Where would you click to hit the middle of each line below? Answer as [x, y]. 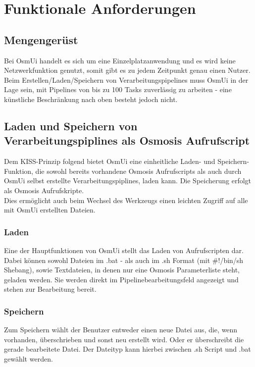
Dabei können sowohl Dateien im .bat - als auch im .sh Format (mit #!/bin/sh [124, 260]
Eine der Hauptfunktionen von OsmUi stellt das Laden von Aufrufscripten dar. [124, 250]
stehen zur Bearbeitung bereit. [50, 289]
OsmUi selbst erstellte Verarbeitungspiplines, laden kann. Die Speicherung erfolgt [128, 181]
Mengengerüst [41, 39]
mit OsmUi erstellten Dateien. [50, 210]
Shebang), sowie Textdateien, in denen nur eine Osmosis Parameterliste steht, [122, 270]
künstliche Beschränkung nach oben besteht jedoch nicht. [91, 99]
